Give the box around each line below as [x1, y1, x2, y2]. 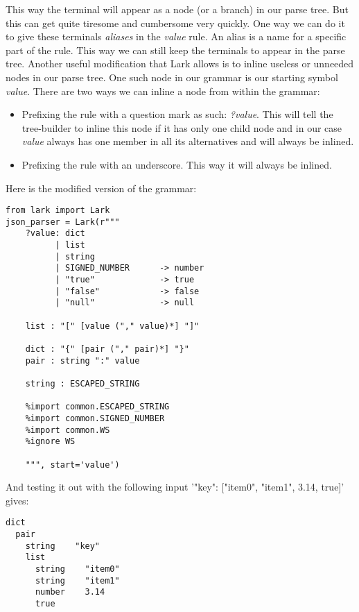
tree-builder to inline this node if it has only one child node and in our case [21, 120, 342, 135]
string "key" [25, 541, 100, 551]
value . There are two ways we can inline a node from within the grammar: [6, 83, 320, 98]
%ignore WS [25, 436, 76, 447]
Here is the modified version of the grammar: [6, 180, 197, 195]
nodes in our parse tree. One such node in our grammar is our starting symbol [6, 69, 338, 84]
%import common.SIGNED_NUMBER [25, 413, 165, 423]
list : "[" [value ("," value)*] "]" [25, 321, 200, 331]
